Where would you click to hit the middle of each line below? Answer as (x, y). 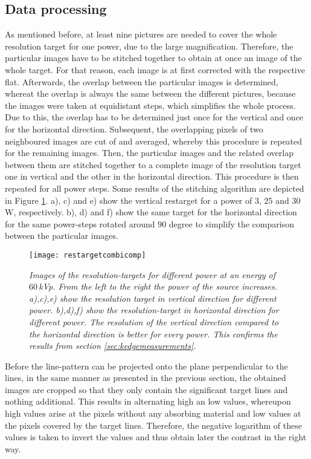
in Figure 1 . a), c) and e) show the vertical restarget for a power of (129, 200)
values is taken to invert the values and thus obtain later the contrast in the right (156, 437)
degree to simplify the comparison (231, 223)
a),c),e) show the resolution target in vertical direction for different (153, 298)
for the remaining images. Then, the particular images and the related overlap (149, 153)
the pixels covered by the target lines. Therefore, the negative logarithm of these (153, 425)
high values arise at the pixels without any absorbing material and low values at (153, 413)
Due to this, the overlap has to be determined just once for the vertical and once (154, 117)
